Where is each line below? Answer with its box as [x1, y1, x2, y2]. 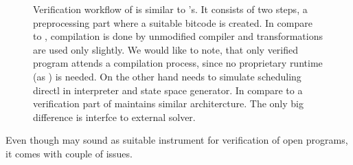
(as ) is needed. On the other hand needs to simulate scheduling [33, 69, 301, 83]
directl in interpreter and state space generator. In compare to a [33, 82, 303, 97]
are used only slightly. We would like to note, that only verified [33, 42, 299, 56]
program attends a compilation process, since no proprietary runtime [33, 56, 323, 70]
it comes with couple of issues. [5, 146, 133, 160]
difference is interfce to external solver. [33, 109, 196, 124]
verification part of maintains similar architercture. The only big [33, 96, 304, 111]
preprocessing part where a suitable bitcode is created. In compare [33, 15, 312, 30]
